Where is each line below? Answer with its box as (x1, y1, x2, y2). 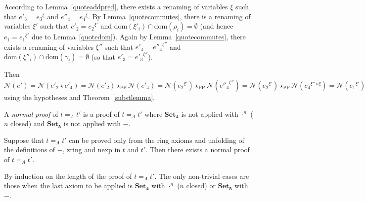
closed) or (186, 180, 216, 191)
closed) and (10, 118, 45, 129)
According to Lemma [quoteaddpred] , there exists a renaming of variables (4, 1, 228, 11)
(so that (91, 51, 115, 62)
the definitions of (4, 144, 55, 155)
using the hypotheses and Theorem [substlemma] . (4, 92, 155, 102)
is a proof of (83, 108, 120, 119)
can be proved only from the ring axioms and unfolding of (69, 135, 244, 145)
